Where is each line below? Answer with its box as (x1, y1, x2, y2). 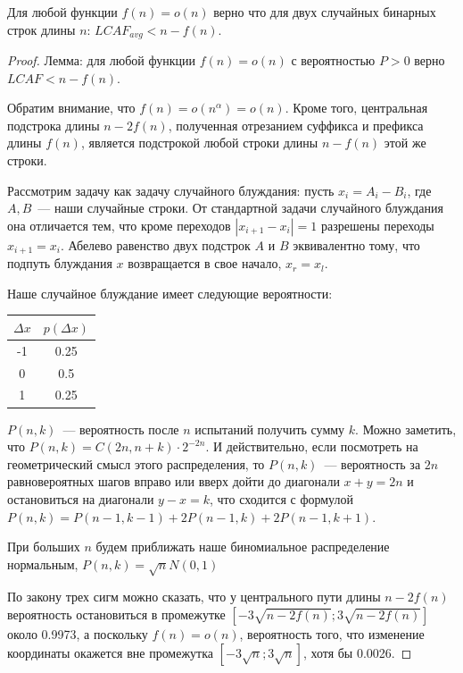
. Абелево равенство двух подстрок (61, 235, 251, 254)
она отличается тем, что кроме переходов (7, 215, 231, 234)
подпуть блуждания (7, 254, 112, 273)
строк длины (7, 20, 76, 38)
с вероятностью (291, 51, 376, 70)
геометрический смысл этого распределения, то (7, 454, 265, 473)
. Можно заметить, (355, 419, 457, 438)
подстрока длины (7, 115, 100, 134)
